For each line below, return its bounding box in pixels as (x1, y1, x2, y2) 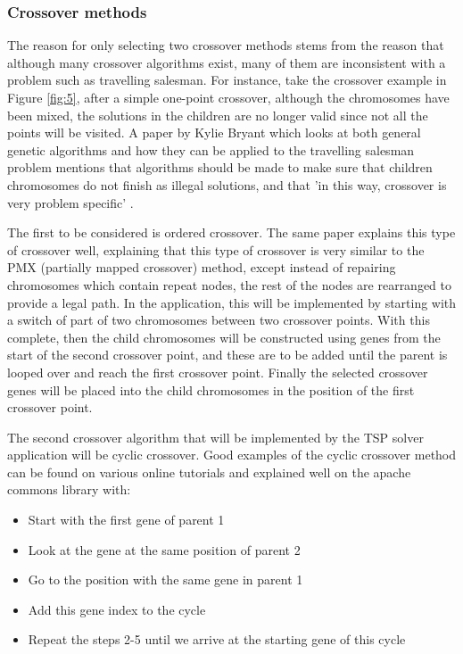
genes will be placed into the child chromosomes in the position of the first (7, 380, 415, 399)
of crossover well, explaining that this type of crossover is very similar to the (7, 240, 425, 259)
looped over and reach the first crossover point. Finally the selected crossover (7, 362, 428, 381)
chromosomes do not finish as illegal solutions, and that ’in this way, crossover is (7, 175, 447, 194)
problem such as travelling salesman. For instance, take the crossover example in (7, 70, 447, 89)
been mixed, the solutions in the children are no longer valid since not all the (7, 105, 428, 124)
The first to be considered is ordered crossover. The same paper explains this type (7, 223, 456, 242)
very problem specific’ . (7, 193, 134, 211)
